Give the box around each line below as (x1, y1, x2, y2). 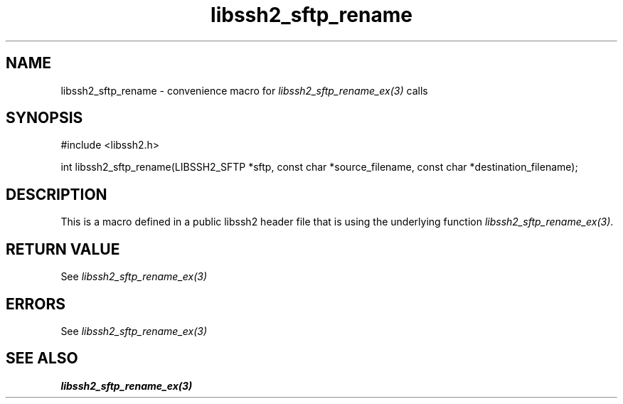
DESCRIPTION (6, 185, 107, 203)
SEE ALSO (6, 349, 78, 368)
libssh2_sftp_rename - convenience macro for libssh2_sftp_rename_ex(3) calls (60, 84, 428, 97)
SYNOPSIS (6, 109, 83, 127)
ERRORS (6, 294, 66, 313)
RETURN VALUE (6, 240, 120, 258)
